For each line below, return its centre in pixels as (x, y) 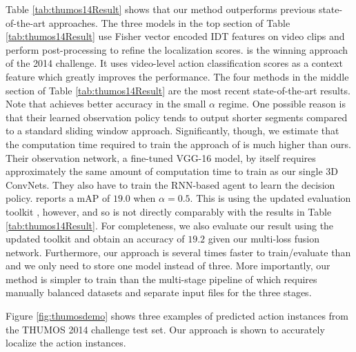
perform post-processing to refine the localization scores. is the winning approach (177, 49)
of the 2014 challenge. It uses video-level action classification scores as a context (174, 63)
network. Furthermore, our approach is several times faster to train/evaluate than (178, 252)
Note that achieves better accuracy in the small (106, 104)
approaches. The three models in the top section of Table (169, 22)
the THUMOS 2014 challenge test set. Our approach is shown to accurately (165, 329)
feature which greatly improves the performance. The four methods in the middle (177, 76)
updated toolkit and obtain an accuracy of (95, 239)
